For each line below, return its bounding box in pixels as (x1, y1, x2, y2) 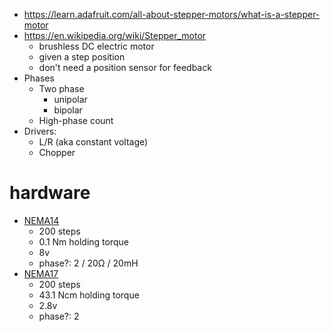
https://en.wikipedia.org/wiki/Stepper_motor (23, 30, 207, 41)
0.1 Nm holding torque (38, 235, 129, 248)
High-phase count (38, 115, 114, 126)
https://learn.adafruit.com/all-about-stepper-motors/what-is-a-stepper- (23, 9, 321, 20)
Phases (23, 72, 55, 84)
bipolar (53, 104, 83, 116)
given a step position (38, 51, 126, 63)
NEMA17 (23, 267, 59, 279)
